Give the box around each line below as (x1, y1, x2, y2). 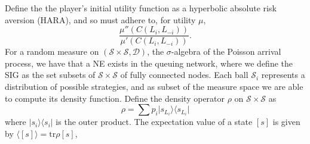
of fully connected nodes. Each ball (120, 68, 248, 81)
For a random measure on (5, 45, 99, 58)
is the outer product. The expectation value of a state (56, 115, 253, 128)
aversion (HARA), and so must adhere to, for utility (5, 13, 196, 26)
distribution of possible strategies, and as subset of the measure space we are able (5, 80, 303, 93)
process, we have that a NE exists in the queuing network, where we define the (5, 57, 293, 69)
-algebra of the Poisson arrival (171, 45, 281, 58)
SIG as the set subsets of (5, 68, 96, 81)
